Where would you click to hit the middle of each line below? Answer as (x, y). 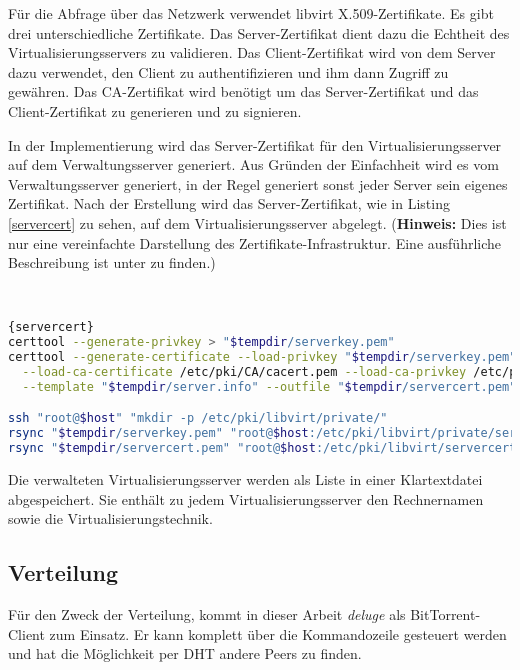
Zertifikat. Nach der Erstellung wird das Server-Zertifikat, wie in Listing (229, 203)
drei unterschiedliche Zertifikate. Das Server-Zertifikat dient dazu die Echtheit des (259, 32)
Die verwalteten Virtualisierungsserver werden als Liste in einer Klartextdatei (245, 478)
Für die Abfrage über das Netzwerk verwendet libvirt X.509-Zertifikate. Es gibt (251, 13)
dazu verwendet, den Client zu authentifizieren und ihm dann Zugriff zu (228, 71)
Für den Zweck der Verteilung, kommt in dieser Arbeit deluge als (207, 613)
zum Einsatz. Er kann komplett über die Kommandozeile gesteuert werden (278, 633)
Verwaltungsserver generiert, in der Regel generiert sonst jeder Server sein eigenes (258, 183)
